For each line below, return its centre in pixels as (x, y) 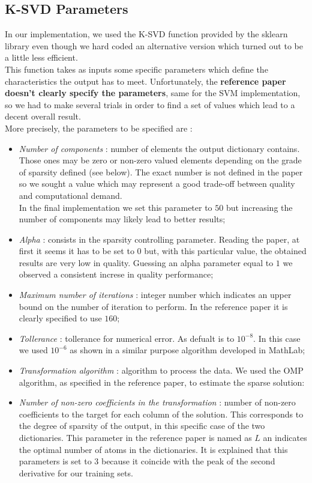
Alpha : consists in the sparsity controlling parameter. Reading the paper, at (159, 239)
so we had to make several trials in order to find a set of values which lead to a (150, 104)
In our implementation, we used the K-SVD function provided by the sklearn (146, 34)
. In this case (277, 338)
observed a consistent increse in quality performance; (116, 274)
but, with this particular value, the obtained (225, 251)
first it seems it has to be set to (76, 251)
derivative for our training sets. (76, 472)
